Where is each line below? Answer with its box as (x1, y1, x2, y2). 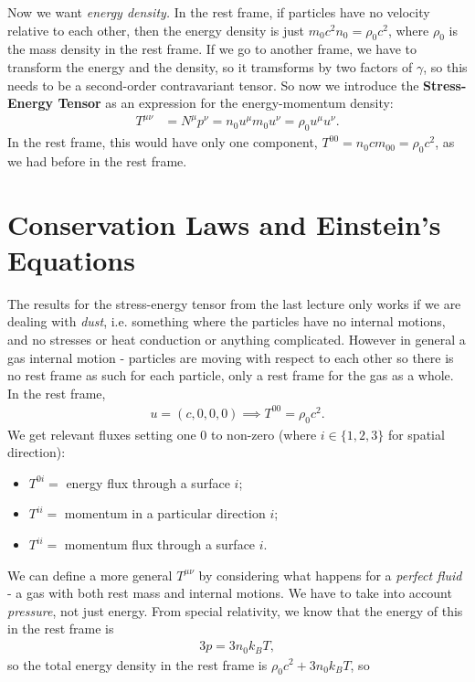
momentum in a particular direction (64, 504, 266, 523)
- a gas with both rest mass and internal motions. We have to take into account (7, 583, 452, 602)
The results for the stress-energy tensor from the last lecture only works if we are (7, 293, 461, 313)
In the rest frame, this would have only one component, (7, 133, 318, 152)
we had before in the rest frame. (7, 151, 187, 170)
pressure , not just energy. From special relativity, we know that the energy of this (7, 601, 463, 620)
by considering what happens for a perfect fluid (198, 565, 462, 584)
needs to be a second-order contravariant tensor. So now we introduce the (7, 75, 419, 94)
